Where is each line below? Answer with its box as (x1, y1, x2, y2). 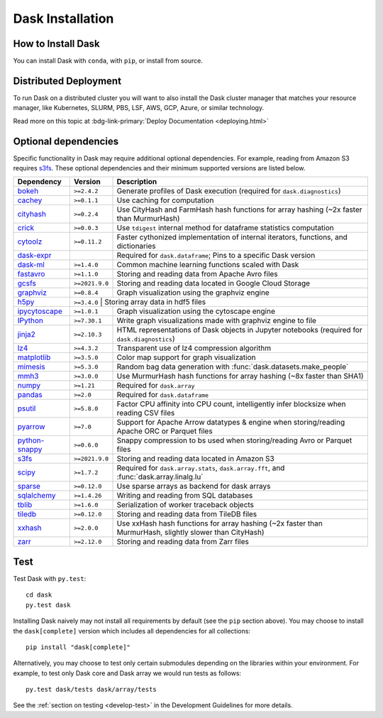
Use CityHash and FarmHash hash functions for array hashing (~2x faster (116, 205, 362, 214)
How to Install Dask (13, 38, 100, 50)
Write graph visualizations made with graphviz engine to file (116, 316, 317, 326)
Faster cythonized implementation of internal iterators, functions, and (116, 232, 348, 242)
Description (116, 177, 157, 187)
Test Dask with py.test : (13, 574, 87, 582)
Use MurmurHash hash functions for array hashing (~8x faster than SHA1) (116, 371, 365, 381)
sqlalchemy (17, 491, 56, 501)
